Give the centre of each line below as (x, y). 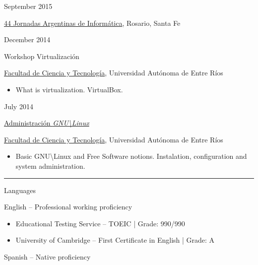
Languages (20, 190)
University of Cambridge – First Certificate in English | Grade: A (115, 240)
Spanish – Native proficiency (47, 256)
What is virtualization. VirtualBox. (69, 89)
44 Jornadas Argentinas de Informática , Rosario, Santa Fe (92, 23)
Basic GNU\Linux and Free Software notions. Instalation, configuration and (131, 156)
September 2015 (28, 6)
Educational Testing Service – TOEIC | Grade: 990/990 (100, 223)
